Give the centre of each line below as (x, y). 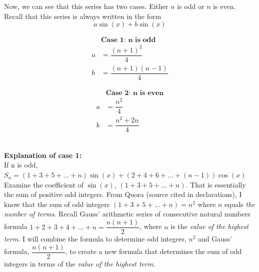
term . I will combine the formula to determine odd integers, (95, 239)
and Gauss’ (215, 239)
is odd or (191, 6)
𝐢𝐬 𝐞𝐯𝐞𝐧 (152, 93)
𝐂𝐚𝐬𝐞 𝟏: (113, 40)
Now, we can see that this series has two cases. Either (86, 6)
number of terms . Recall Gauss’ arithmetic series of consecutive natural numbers (127, 214)
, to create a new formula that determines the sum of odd (153, 251)
